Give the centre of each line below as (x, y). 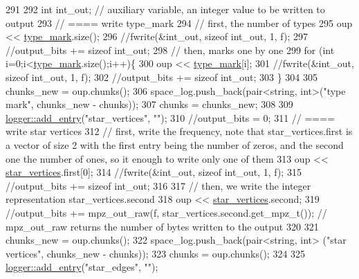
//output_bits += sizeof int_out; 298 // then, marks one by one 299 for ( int (170, 49)
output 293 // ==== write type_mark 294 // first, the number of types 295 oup (179, 22)
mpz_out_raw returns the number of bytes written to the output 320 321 (162, 226)
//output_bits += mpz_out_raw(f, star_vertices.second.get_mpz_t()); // (166, 212)
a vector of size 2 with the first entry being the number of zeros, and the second (175, 144)
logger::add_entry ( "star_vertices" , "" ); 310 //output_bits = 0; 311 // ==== (171, 117)
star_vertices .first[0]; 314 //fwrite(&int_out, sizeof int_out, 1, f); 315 (154, 172)
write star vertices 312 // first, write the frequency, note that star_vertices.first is (179, 131)
